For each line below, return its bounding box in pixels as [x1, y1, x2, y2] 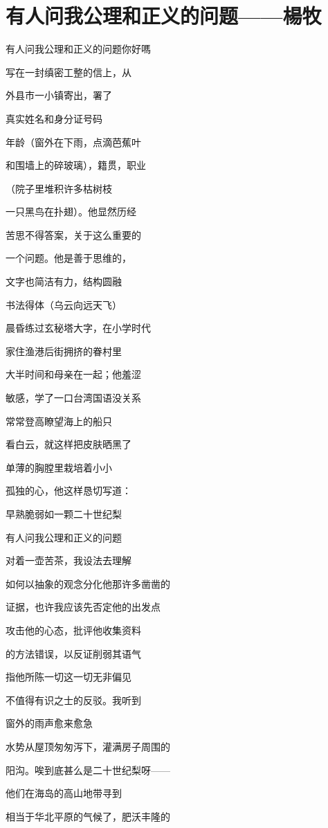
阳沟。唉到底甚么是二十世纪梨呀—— [6, 762, 170, 777]
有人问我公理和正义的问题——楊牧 [6, 1, 322, 30]
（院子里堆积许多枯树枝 [6, 181, 112, 195]
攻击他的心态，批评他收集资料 [6, 622, 141, 637]
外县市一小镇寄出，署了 [6, 88, 112, 102]
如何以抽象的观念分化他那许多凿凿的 [6, 576, 170, 591]
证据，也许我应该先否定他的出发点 [6, 600, 161, 614]
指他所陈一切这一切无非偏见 [6, 669, 131, 684]
